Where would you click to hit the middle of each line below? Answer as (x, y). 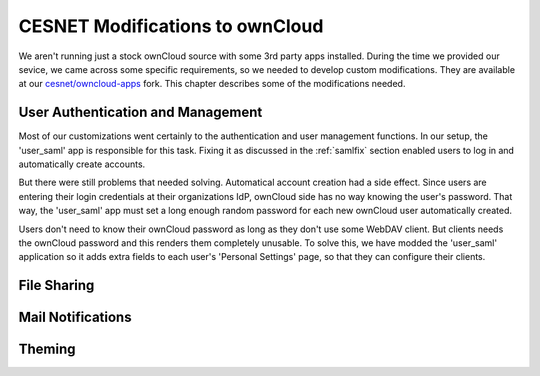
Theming (47, 349)
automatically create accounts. (82, 164)
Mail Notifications (75, 317)
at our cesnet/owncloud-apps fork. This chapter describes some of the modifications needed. (212, 84)
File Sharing (56, 285)
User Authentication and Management (140, 112)
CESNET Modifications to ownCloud (171, 26)
